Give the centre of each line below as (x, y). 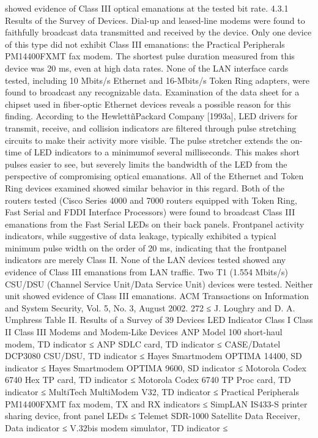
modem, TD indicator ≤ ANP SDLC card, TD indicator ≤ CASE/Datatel (143, 343)
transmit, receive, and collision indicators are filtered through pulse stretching (151, 128)
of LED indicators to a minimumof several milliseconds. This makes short (162, 152)
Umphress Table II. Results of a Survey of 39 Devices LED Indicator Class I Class (159, 320)
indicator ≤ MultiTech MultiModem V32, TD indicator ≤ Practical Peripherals (152, 392)
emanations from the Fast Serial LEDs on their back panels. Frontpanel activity (155, 224)
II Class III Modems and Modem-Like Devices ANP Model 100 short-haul (144, 332)
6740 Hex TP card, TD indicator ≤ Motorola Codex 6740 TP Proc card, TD (148, 380)
